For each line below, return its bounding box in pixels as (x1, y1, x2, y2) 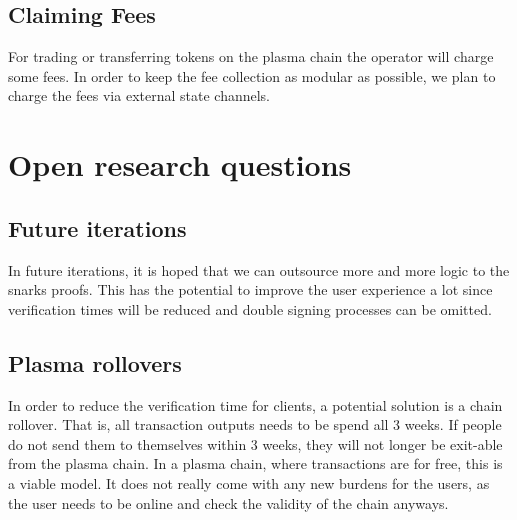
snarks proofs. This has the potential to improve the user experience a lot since (8, 279, 493, 300)
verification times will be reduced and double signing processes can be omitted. (8, 298, 492, 319)
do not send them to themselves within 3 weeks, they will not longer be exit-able (8, 433, 503, 454)
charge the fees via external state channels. (8, 85, 270, 106)
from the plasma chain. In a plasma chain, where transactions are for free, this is (8, 453, 503, 474)
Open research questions (8, 144, 352, 185)
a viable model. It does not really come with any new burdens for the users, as (8, 472, 490, 493)
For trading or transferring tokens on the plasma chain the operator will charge (8, 46, 494, 67)
